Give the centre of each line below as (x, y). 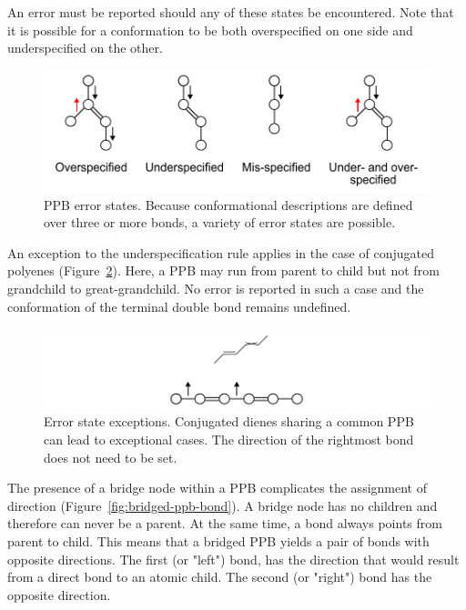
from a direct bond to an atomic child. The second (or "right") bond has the (220, 577)
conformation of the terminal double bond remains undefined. (179, 306)
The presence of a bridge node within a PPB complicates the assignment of (217, 488)
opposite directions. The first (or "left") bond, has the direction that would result (233, 559)
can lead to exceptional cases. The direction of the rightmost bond (229, 439)
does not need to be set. (111, 457)
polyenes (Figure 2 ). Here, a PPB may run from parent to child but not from (223, 270)
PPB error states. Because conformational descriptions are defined (228, 204)
